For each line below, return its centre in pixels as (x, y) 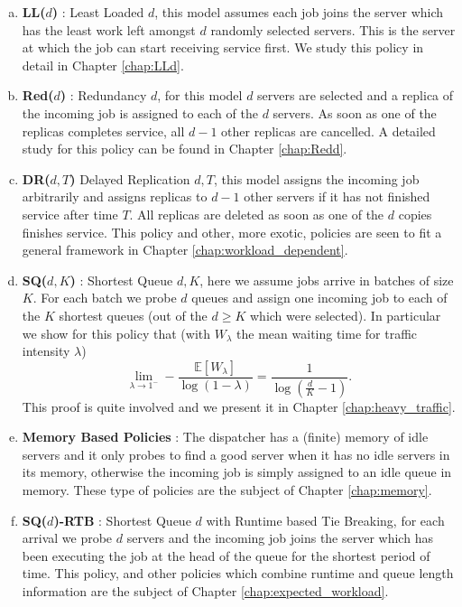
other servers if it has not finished (337, 196)
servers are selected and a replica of (356, 95)
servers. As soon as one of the (355, 112)
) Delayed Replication (130, 178)
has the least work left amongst (109, 29)
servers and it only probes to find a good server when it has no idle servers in (236, 454)
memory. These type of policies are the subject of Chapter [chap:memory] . (227, 489)
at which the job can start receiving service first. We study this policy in (223, 47)
